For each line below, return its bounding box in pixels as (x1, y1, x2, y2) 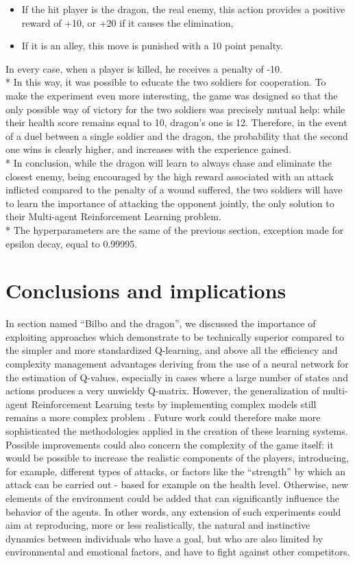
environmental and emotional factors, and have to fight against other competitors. (5, 544, 350, 559)
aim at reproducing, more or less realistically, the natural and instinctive (5, 518, 310, 532)
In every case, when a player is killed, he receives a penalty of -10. (5, 61, 282, 75)
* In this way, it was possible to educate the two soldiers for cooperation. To (5, 75, 326, 89)
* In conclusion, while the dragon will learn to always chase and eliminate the (5, 155, 332, 169)
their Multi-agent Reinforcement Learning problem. (5, 209, 221, 224)
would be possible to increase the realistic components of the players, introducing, (5, 451, 350, 465)
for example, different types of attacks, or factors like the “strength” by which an (5, 464, 345, 478)
